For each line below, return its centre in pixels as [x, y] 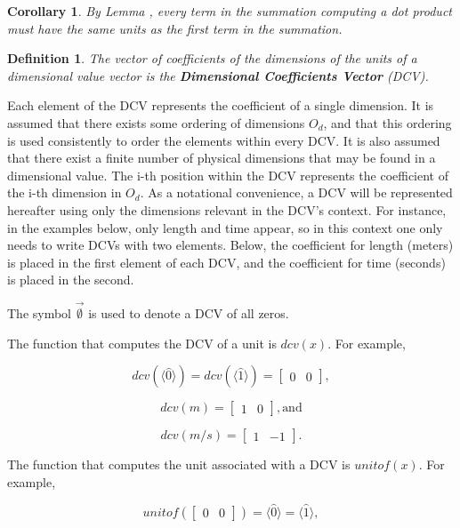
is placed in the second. [71, 280]
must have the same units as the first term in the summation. [175, 28]
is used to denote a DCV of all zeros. [189, 313]
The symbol [40, 313]
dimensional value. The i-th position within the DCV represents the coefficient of [228, 175]
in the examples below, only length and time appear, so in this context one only [225, 227]
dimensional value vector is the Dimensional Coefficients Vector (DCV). [218, 75]
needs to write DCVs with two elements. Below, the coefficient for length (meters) [230, 245]
